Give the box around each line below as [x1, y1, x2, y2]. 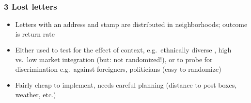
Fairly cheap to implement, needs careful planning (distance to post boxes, [15, 80, 237, 90]
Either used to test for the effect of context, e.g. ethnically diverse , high [15, 45, 232, 55]
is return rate [15, 28, 55, 39]
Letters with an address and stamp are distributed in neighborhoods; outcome [15, 19, 248, 29]
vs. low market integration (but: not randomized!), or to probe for [15, 54, 213, 64]
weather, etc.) [15, 89, 56, 99]
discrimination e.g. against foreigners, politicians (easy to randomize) [15, 64, 221, 74]
